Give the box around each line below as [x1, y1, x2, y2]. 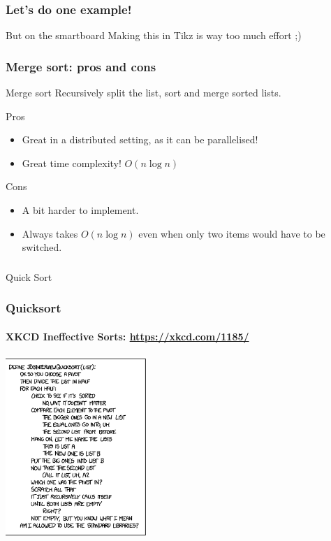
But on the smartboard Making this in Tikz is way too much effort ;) [6, 28, 302, 43]
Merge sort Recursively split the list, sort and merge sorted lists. [6, 85, 281, 100]
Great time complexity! [22, 155, 122, 170]
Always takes [22, 226, 78, 240]
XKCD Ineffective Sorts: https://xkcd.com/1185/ [6, 329, 249, 343]
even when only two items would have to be [138, 226, 325, 240]
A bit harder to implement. [22, 203, 139, 217]
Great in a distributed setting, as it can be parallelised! [22, 132, 258, 147]
